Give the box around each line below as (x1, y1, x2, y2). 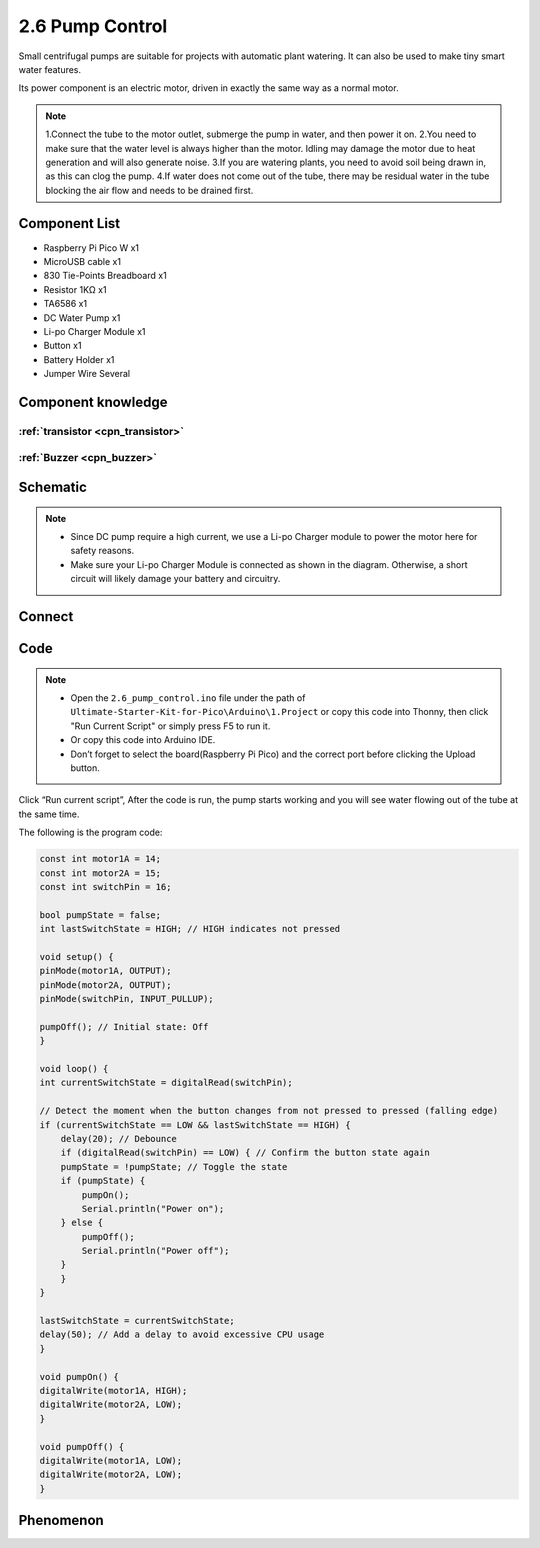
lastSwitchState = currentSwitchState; (39, 1315, 235, 1327)
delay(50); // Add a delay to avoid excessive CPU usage (39, 1329, 325, 1340)
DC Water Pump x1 (43, 311, 121, 324)
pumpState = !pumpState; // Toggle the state (60, 1161, 288, 1172)
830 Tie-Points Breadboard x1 (43, 270, 167, 282)
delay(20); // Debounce (60, 1133, 177, 1144)
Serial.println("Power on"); (81, 1203, 225, 1214)
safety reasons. (70, 545, 135, 557)
